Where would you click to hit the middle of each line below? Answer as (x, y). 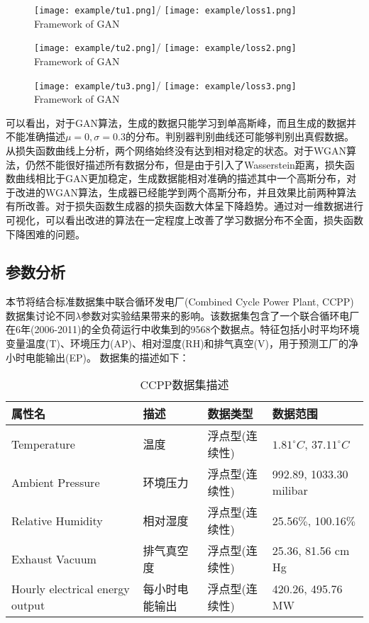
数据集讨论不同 (40, 315)
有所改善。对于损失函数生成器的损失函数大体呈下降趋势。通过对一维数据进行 (184, 206)
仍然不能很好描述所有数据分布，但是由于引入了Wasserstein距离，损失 (185, 164)
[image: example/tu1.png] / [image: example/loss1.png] (165, 9)
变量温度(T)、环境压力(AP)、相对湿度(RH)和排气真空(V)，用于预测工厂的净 (182, 343)
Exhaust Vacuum (54, 559)
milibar (290, 490)
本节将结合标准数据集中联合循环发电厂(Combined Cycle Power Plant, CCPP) (180, 302)
